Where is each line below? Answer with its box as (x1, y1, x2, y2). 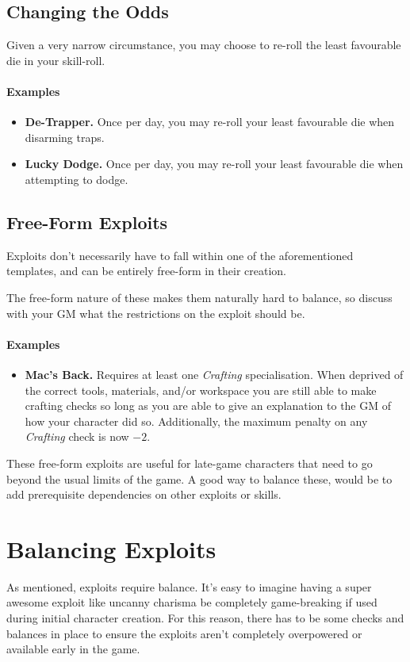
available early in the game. (6, 641, 140, 657)
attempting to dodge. (25, 170, 128, 187)
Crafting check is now (25, 428, 129, 445)
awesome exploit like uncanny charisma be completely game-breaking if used (6, 594, 377, 610)
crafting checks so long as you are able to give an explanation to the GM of (25, 397, 392, 414)
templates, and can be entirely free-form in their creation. (6, 262, 286, 279)
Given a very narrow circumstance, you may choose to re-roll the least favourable (6, 36, 401, 53)
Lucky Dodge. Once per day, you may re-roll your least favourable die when (25, 155, 404, 172)
